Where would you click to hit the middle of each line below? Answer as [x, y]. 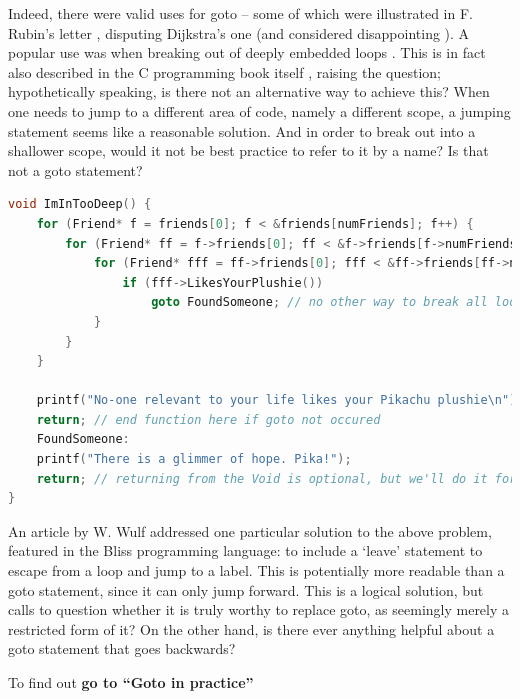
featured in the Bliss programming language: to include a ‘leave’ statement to [245, 550]
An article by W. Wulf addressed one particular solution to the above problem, [250, 530]
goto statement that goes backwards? [122, 648]
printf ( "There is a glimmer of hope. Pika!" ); [194, 459]
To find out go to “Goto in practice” [131, 682]
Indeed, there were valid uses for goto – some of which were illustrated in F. [240, 13]
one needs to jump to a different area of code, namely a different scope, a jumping [259, 110]
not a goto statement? [75, 169]
